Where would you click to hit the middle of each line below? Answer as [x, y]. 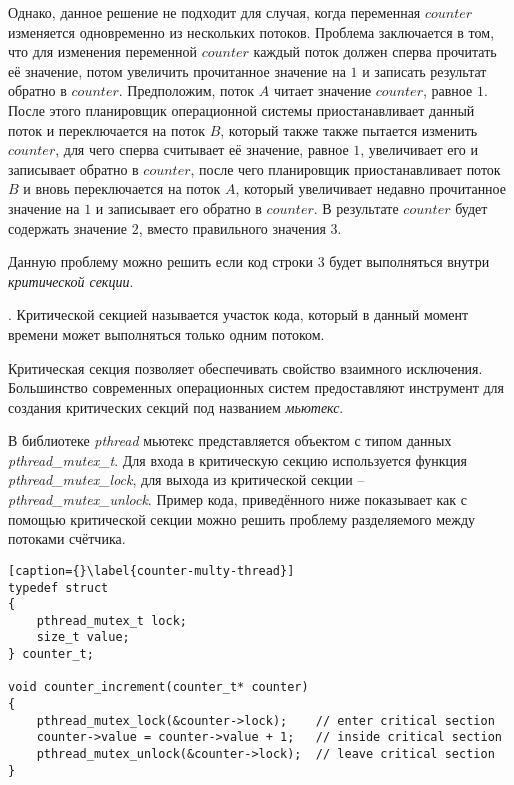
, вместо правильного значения [232, 227]
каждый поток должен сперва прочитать [375, 51]
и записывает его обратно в [178, 207]
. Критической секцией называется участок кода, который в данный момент [238, 314]
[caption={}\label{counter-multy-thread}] [151, 570]
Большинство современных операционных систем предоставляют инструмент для [256, 387]
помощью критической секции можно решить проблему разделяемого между [242, 518]
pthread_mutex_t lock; [111, 620]
